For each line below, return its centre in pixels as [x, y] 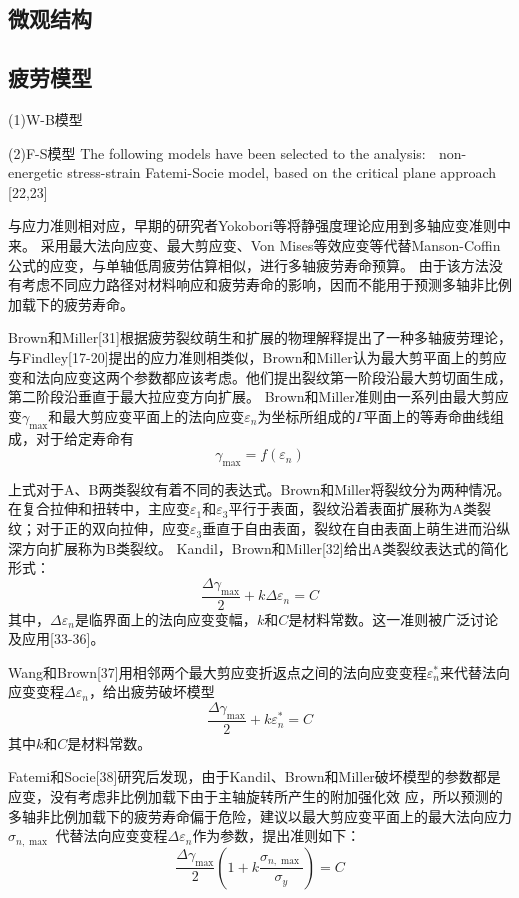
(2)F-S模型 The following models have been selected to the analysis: [217, 152]
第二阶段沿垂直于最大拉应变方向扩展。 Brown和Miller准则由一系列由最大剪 [251, 396]
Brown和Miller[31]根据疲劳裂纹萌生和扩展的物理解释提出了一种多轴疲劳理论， [260, 337]
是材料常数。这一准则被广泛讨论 [393, 618]
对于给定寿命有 [84, 437]
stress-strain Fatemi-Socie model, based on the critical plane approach [282, 172]
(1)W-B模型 [45, 118]
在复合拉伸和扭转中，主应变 [99, 508]
